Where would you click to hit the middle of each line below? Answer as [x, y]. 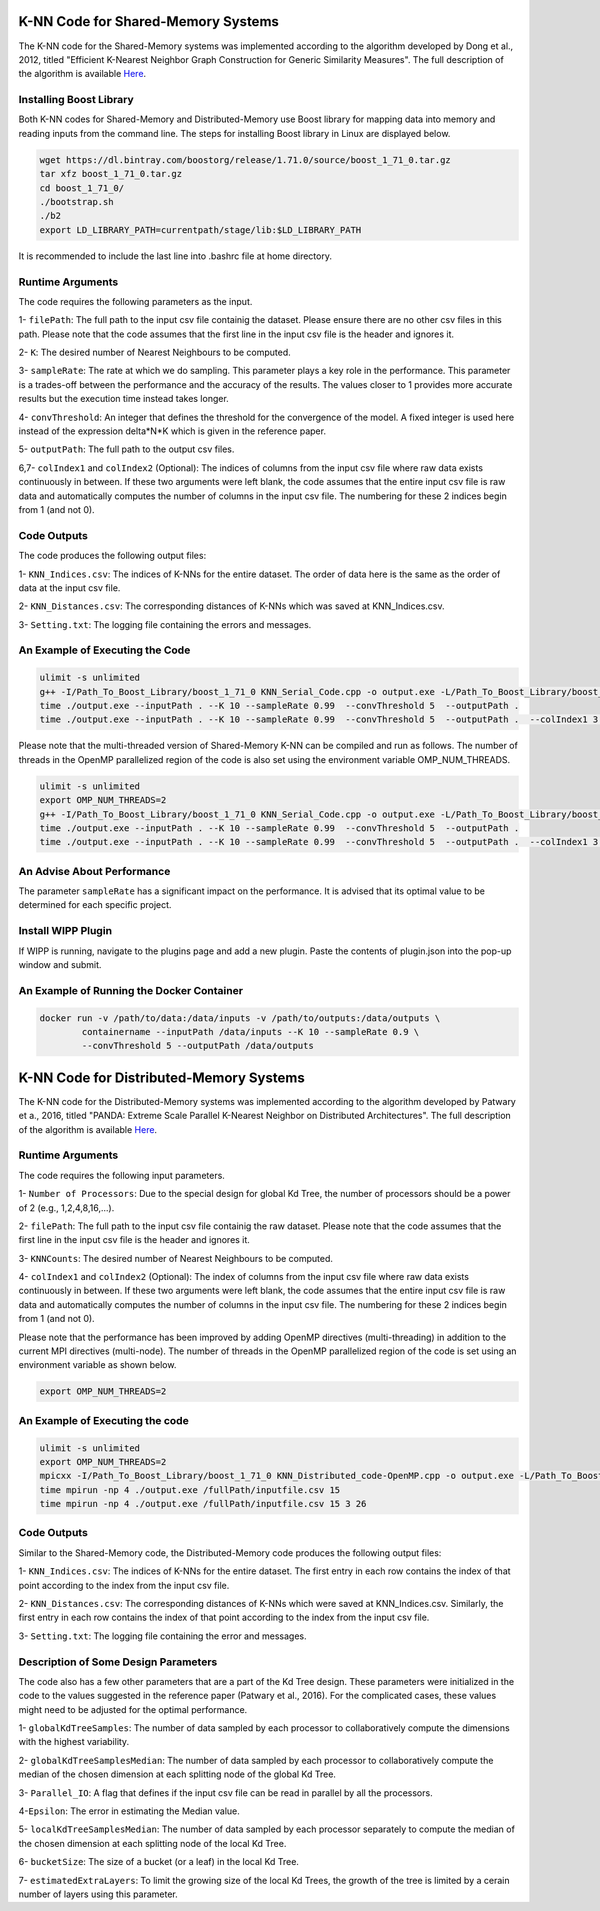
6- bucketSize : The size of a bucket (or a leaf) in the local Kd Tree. [159, 1862]
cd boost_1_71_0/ [82, 188]
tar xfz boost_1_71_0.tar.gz [111, 174]
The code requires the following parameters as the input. [135, 301]
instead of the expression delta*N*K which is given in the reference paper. [172, 431]
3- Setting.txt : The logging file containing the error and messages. [162, 1636]
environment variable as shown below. [97, 1365]
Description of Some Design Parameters [118, 1662]
